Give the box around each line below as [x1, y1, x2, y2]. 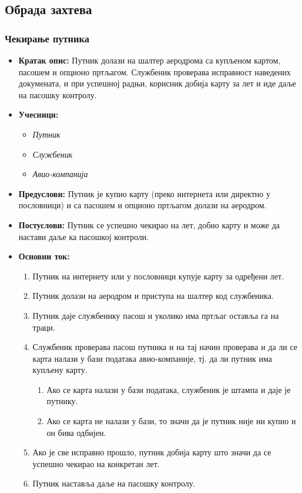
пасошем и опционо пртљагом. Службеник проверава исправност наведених [18, 65, 291, 78]
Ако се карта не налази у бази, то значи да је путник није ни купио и [46, 415, 296, 427]
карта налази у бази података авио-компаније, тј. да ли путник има [32, 352, 273, 364]
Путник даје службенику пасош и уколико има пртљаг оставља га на [32, 309, 279, 321]
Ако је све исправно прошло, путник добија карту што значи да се [32, 446, 271, 458]
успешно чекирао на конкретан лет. [32, 457, 160, 469]
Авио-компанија [32, 168, 88, 180]
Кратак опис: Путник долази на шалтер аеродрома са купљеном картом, [18, 54, 281, 66]
